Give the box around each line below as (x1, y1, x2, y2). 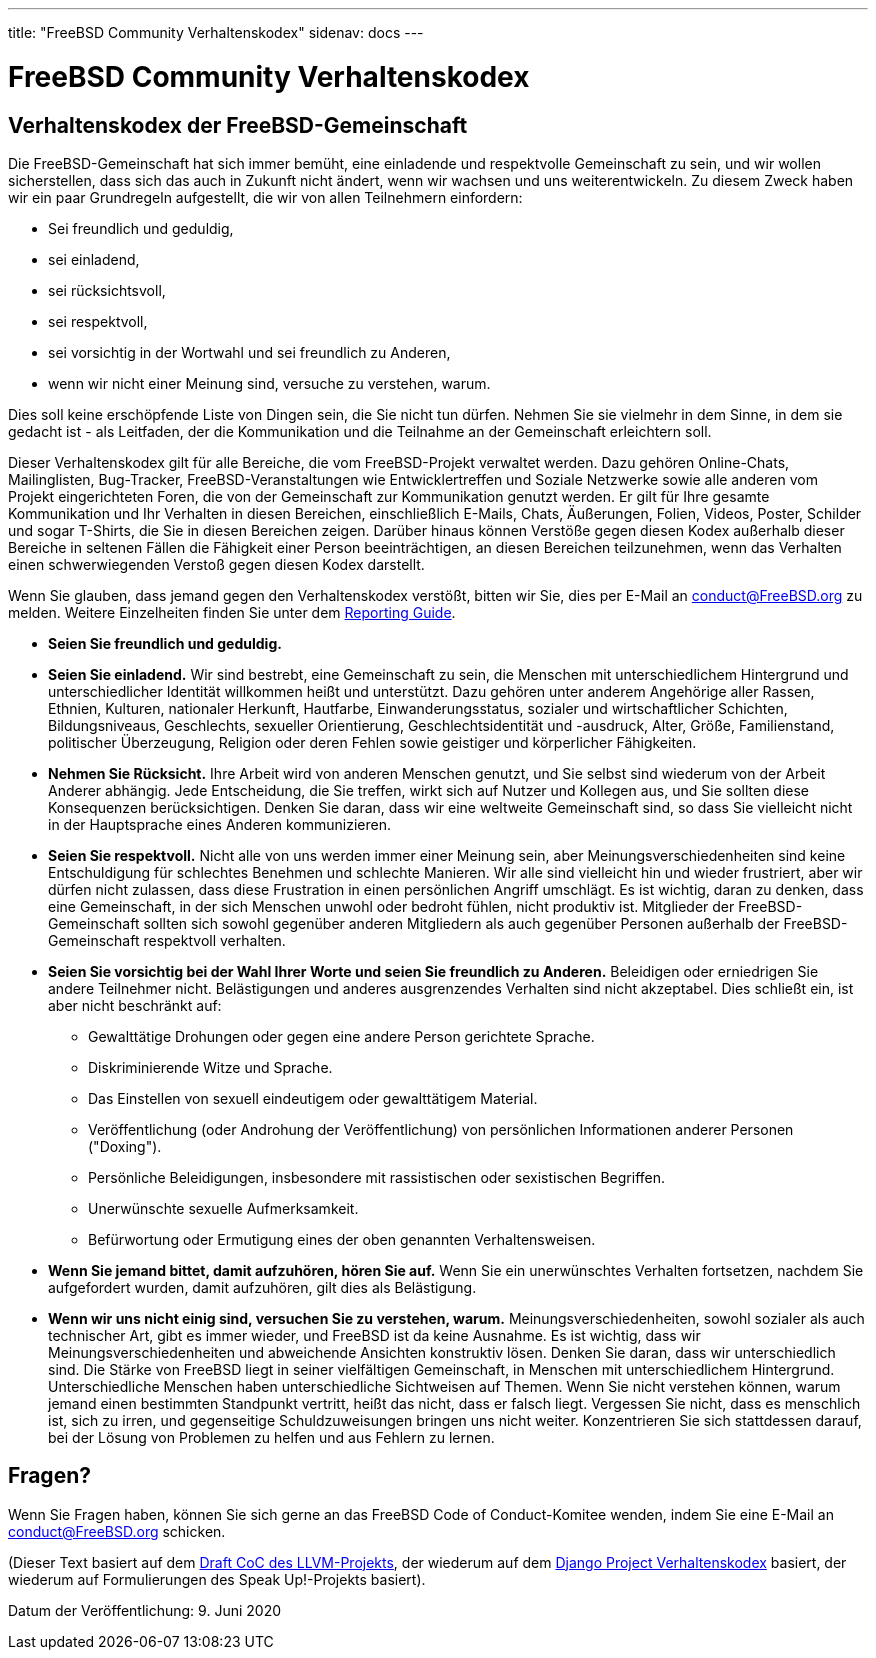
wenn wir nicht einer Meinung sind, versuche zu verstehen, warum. (48, 374, 491, 392)
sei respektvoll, (48, 312, 148, 330)
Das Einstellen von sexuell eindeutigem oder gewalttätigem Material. (88, 1089, 538, 1107)
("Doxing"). (88, 1137, 162, 1155)
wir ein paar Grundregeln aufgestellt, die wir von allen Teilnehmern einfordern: (8, 188, 523, 206)
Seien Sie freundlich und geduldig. (48, 634, 282, 652)
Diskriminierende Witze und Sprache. (88, 1058, 333, 1076)
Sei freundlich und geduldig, (48, 219, 234, 237)
